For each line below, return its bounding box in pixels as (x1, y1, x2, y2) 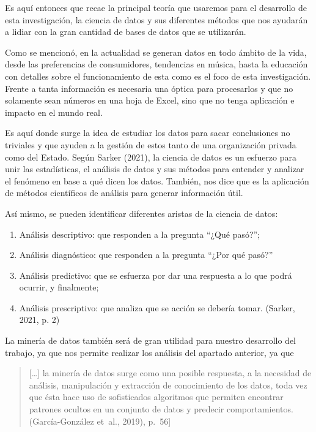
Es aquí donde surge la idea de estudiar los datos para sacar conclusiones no (5, 126, 290, 139)
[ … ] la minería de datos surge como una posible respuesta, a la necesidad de (29, 366, 312, 379)
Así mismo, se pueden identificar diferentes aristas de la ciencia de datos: (5, 207, 278, 219)
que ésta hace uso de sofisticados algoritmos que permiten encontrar (29, 390, 284, 403)
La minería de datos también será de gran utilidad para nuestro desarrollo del (5, 334, 296, 347)
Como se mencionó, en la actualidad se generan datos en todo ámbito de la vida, (5, 45, 307, 58)
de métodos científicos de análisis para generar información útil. (5, 186, 243, 199)
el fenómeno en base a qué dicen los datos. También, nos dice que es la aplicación (5, 174, 309, 187)
